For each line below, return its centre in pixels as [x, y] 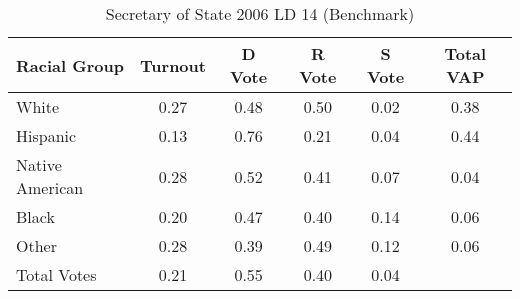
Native [39, 164]
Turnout [173, 65]
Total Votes [56, 274]
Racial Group [70, 65]
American [50, 187]
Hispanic [46, 135]
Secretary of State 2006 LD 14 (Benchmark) [260, 13]
